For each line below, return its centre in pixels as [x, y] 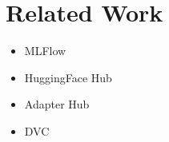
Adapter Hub [57, 104]
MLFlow [45, 51]
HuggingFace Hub [68, 77]
